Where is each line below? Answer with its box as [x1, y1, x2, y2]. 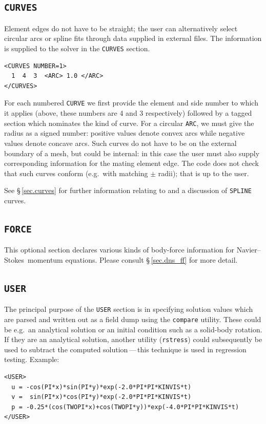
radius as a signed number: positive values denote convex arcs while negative [4, 128, 245, 138]
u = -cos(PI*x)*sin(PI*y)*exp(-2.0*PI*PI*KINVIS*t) [11, 383, 192, 391]
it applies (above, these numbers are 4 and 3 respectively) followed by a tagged [4, 108, 252, 118]
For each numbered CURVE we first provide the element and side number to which [4, 97, 258, 108]
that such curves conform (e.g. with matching [4, 167, 148, 178]
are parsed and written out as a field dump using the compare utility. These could [4, 313, 261, 324]
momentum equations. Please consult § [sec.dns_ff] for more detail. [27, 254, 238, 265]
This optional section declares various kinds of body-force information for [4, 244, 235, 255]
